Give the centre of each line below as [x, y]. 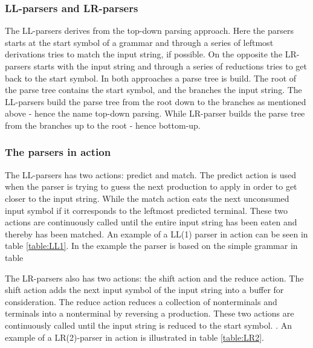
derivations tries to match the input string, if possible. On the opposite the [144, 54]
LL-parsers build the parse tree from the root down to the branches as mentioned [156, 101]
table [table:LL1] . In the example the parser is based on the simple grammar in [151, 246]
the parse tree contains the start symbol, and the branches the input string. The [153, 90]
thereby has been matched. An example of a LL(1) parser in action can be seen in [156, 234]
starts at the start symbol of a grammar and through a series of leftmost [139, 42]
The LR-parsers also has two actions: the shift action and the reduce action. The [154, 278]
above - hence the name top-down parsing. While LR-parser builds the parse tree [155, 113]
